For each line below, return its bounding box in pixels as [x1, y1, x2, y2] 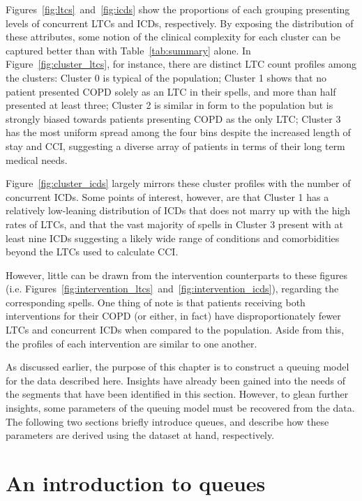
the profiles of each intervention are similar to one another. [6, 336, 257, 350]
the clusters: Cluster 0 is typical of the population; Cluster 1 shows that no [6, 70, 326, 84]
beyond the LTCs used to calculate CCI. [6, 244, 179, 259]
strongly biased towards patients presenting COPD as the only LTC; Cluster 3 [6, 111, 341, 126]
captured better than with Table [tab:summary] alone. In [6, 43, 251, 57]
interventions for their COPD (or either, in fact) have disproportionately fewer [6, 308, 341, 323]
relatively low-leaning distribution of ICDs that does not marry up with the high [6, 203, 351, 218]
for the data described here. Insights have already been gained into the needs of [6, 373, 345, 387]
